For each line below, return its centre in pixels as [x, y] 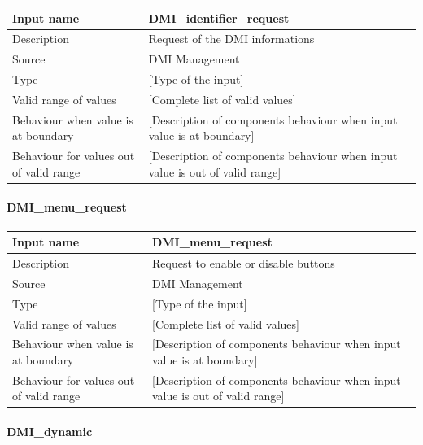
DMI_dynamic [50, 432]
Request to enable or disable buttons [243, 262]
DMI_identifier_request [219, 17]
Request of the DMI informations [231, 39]
